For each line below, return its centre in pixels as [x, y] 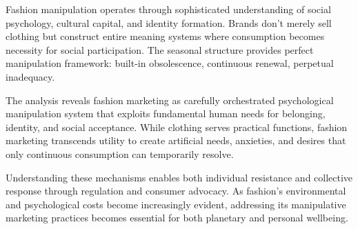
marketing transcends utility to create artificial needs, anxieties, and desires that [176, 140]
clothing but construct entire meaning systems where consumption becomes [165, 36]
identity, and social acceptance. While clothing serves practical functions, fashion [177, 127]
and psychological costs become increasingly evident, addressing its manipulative [176, 204]
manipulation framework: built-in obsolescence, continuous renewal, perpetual [170, 63]
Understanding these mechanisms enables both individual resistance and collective [179, 177]
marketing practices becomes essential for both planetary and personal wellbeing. [177, 218]
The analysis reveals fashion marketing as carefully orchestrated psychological [170, 100]
